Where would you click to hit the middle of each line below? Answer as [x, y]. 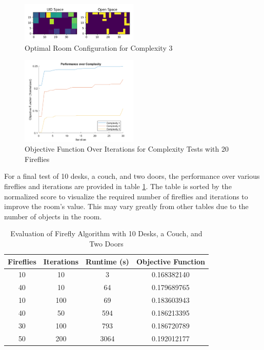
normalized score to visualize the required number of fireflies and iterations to [126, 196]
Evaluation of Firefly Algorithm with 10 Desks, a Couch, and [106, 233]
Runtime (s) [107, 261]
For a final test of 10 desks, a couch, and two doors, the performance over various [132, 176]
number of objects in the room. [53, 216]
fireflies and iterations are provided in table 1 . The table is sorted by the [118, 186]
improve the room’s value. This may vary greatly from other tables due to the [126, 206]
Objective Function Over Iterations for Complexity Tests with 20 [127, 149]
